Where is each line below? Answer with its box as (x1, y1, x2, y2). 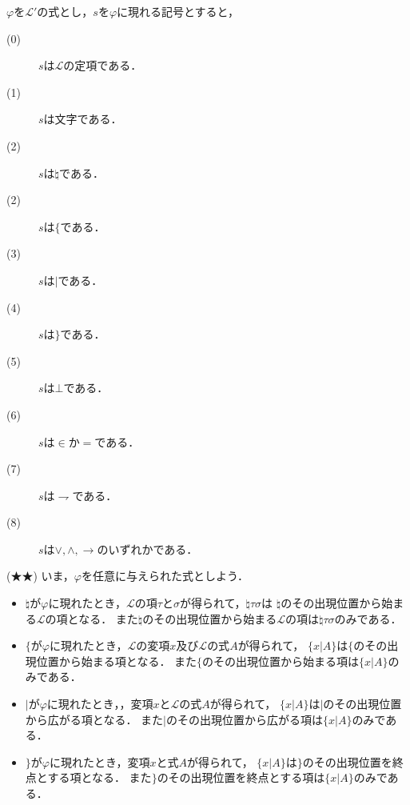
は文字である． (43, 110, 122, 127)
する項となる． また (47, 769, 152, 786)
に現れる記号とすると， (117, 3, 240, 19)
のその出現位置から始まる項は (202, 652, 360, 669)
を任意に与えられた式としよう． (82, 567, 249, 584)
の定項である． (63, 57, 142, 74)
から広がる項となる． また (25, 711, 164, 727)
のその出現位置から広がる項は (165, 711, 323, 727)
